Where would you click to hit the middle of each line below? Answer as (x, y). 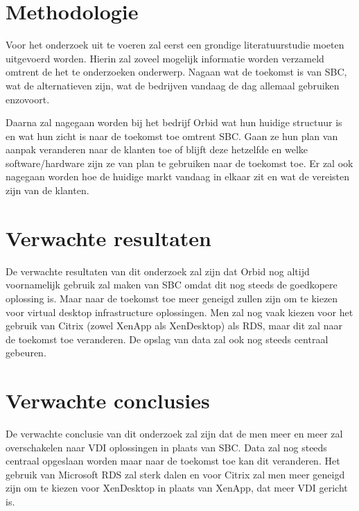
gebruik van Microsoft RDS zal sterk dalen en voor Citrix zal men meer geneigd (175, 474)
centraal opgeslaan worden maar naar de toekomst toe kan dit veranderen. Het (173, 461)
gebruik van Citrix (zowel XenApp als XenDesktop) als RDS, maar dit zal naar (174, 326)
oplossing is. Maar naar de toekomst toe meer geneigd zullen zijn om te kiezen (172, 298)
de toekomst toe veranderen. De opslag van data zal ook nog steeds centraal (167, 339)
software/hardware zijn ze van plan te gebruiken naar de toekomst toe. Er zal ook (179, 163)
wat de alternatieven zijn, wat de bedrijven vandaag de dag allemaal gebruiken (173, 85)
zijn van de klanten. (47, 190)
